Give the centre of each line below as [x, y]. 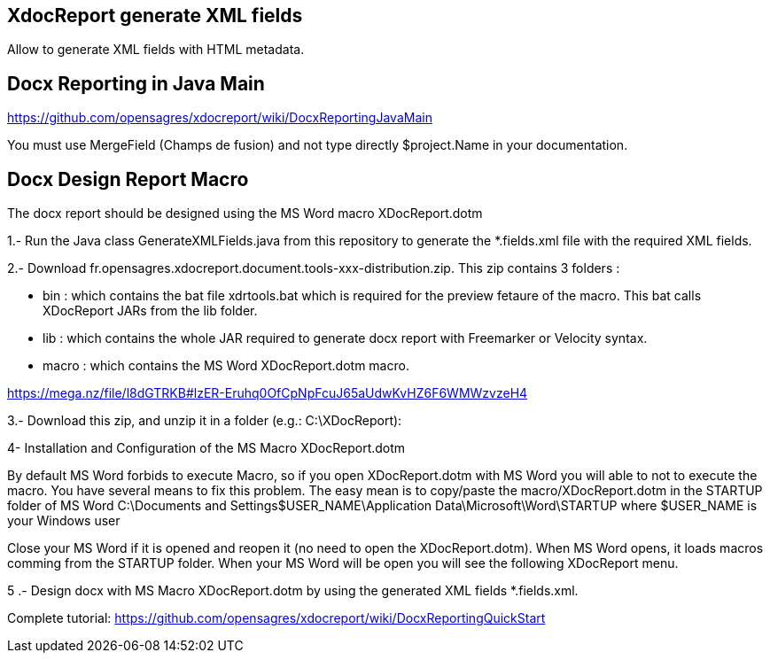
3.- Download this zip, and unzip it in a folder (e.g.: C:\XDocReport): [205, 421]
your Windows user [64, 521]
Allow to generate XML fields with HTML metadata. [156, 50]
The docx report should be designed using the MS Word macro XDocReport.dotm [245, 214]
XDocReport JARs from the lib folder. [150, 311]
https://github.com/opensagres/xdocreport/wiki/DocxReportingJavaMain [220, 118]
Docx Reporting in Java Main [136, 83]
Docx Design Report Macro [128, 179]
